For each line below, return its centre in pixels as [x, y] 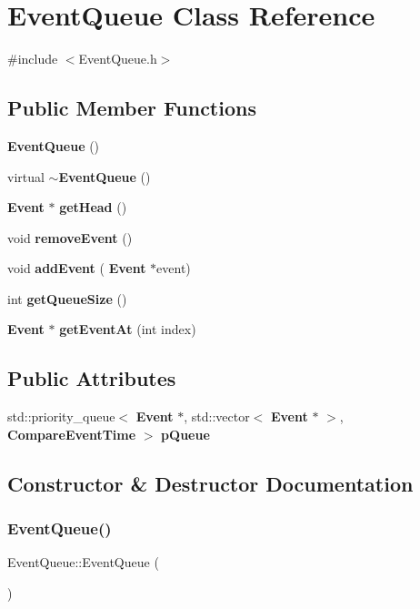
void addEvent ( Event [77, 268]
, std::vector [217, 416]
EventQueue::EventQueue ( [83, 562]
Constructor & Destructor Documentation [210, 483]
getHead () [93, 207]
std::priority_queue [61, 416]
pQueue [185, 434]
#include [33, 59]
